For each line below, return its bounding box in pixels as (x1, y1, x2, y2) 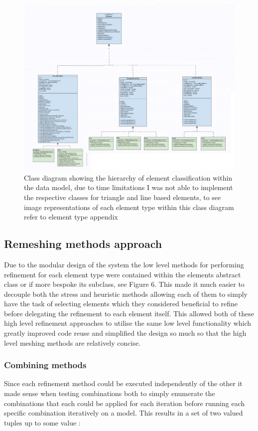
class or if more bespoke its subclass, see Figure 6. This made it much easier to (4, 279, 245, 289)
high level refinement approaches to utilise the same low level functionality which (4, 318, 252, 328)
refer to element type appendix (24, 212, 118, 222)
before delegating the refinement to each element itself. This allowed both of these (4, 308, 254, 318)
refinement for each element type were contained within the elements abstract (4, 269, 241, 279)
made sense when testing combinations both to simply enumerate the (4, 388, 215, 399)
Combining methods (4, 359, 87, 371)
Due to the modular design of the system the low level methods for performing (4, 259, 244, 269)
